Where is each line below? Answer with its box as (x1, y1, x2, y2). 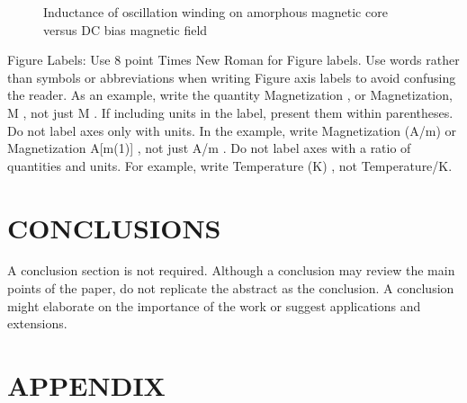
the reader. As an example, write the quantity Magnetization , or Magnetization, (7, 85, 453, 104)
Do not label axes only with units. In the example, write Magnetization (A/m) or (7, 121, 456, 139)
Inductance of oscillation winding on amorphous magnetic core (43, 3, 388, 21)
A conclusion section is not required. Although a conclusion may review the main (7, 261, 455, 280)
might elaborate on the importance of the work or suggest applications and (7, 296, 421, 315)
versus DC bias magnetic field (43, 20, 208, 39)
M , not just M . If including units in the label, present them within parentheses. (7, 103, 454, 121)
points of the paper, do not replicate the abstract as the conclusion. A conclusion (7, 279, 454, 298)
